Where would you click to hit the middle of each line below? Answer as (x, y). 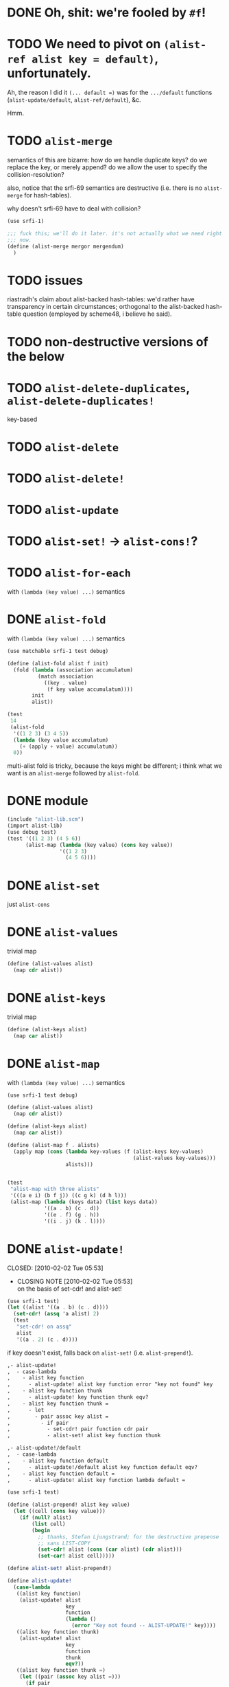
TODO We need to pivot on (84, 44)
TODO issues (45, 280)
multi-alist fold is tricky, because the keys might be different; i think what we (115, 766)
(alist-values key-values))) (174, 1158)
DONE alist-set (53, 885)
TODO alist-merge (60, 141)
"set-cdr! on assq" (44, 1326)
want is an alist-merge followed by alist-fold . (74, 773)
